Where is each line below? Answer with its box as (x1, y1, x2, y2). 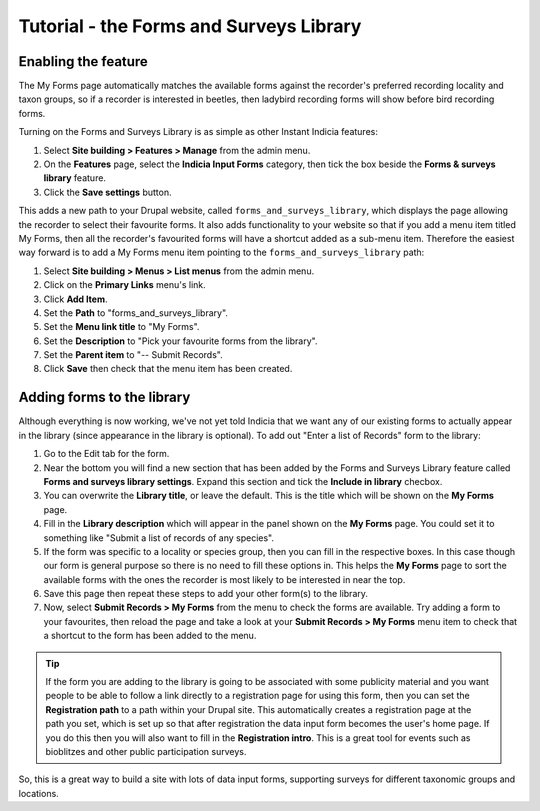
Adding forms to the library (18, 389, 191, 406)
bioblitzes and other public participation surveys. (45, 745, 247, 757)
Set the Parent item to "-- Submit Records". (43, 349, 224, 361)
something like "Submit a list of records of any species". (43, 531, 275, 544)
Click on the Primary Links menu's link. (43, 279, 207, 291)
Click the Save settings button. (43, 186, 172, 198)
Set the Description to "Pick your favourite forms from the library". (43, 335, 318, 347)
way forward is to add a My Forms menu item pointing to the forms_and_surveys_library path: (18, 246, 425, 259)
